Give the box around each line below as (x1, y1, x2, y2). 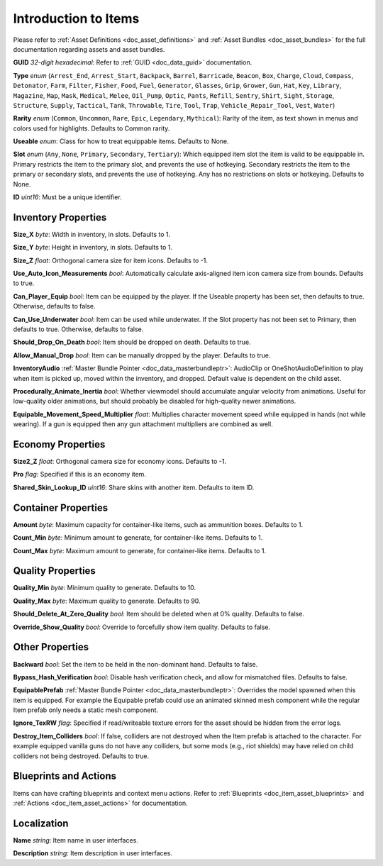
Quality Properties (13, 565, 96, 577)
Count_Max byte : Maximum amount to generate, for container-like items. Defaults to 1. (13, 546, 266, 555)
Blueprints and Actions (13, 770, 117, 782)
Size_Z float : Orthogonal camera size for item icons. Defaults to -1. (13, 256, 209, 265)
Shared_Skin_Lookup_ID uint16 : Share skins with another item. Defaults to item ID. (13, 483, 255, 492)
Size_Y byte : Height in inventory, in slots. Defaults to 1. (13, 243, 173, 252)
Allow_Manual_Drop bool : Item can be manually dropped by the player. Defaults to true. (13, 351, 271, 360)
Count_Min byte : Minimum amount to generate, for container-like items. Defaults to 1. (13, 533, 263, 542)
